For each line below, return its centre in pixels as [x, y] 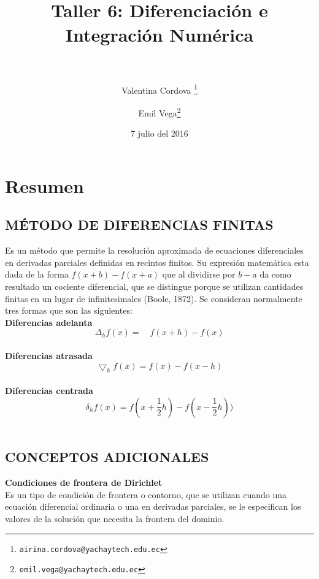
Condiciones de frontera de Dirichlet [84, 483]
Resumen [44, 185]
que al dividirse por [199, 274]
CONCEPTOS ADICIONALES [107, 457]
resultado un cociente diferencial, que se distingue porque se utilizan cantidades [154, 286]
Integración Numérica [159, 34]
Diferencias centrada [49, 390]
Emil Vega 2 [159, 112]
